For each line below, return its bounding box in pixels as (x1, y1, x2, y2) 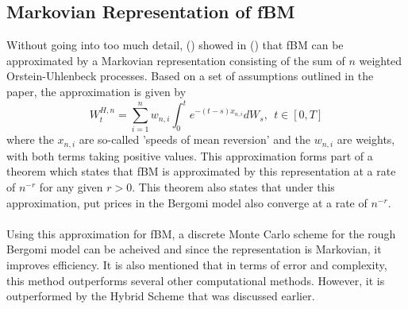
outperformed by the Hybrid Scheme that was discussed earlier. (6, 288, 315, 304)
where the (6, 131, 54, 148)
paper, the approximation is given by (6, 83, 187, 99)
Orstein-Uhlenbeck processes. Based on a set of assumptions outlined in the (6, 68, 374, 84)
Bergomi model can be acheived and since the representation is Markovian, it (6, 241, 382, 257)
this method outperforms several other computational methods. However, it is (6, 272, 385, 288)
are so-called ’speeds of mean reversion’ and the (79, 131, 311, 148)
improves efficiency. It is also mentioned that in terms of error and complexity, (6, 257, 387, 273)
